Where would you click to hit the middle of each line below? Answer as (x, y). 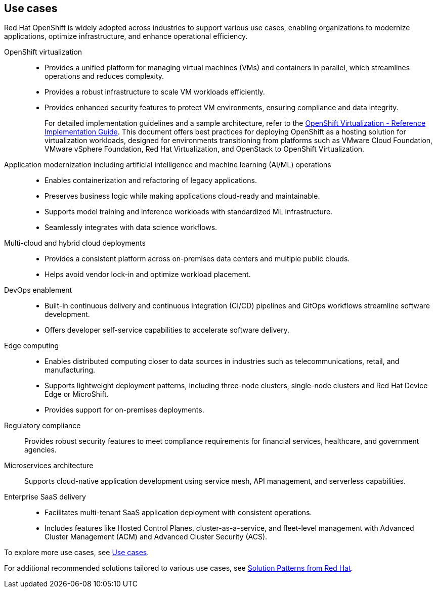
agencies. (40, 450)
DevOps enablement (38, 290)
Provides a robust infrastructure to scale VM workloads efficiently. (155, 92)
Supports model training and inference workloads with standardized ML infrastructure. (189, 212)
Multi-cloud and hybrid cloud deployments (75, 243)
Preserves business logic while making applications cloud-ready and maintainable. (182, 196)
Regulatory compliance (42, 426)
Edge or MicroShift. (77, 394)
